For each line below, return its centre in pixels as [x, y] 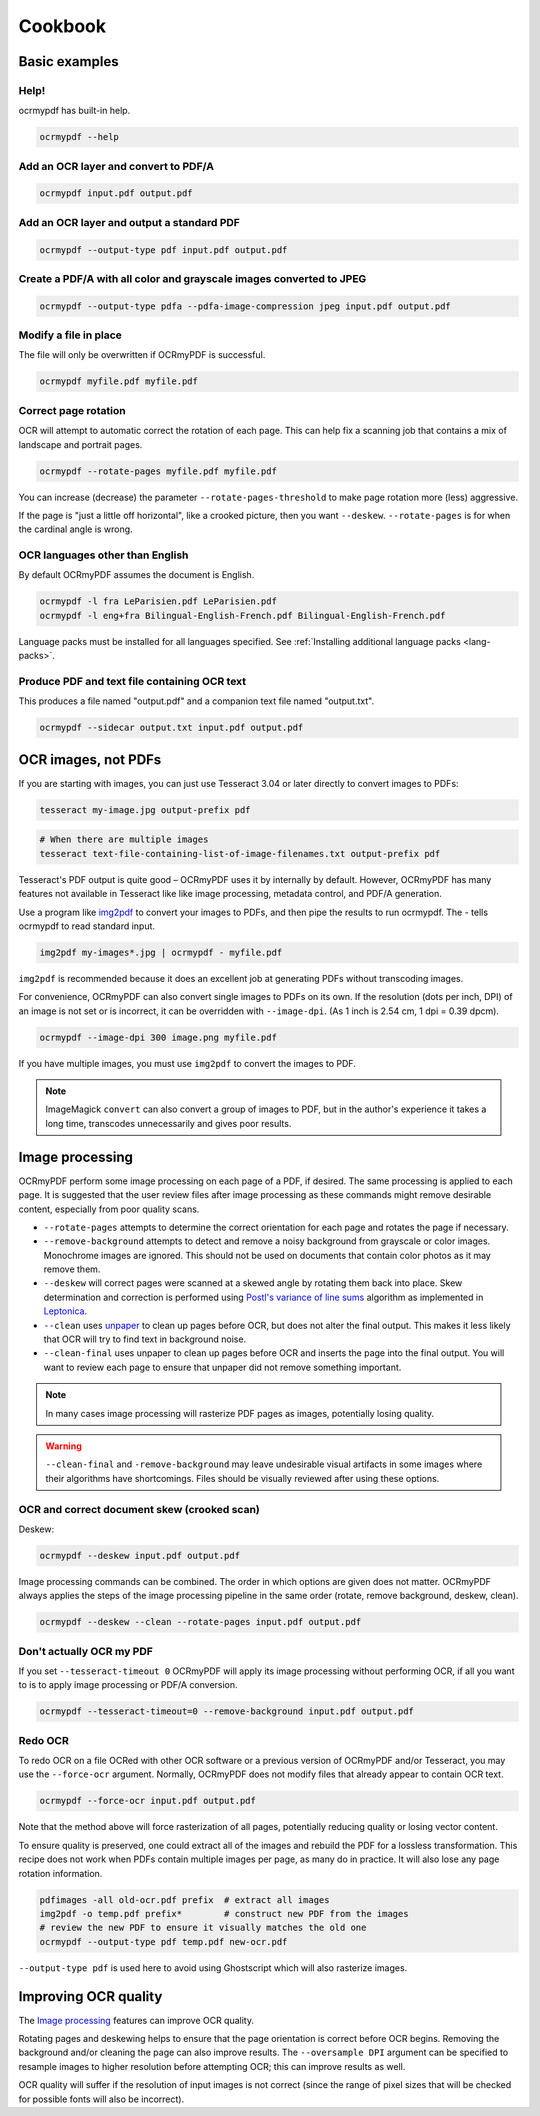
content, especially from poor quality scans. [109, 1209]
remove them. [72, 1269]
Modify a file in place [70, 335]
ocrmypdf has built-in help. [74, 111]
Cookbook [62, 26]
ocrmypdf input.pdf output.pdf [116, 193]
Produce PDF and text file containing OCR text [132, 681]
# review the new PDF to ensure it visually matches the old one [203, 1928]
